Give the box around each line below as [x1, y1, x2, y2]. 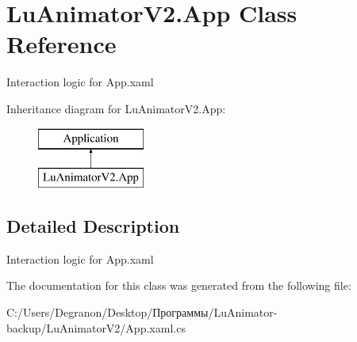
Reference [6, 28, 117, 60]
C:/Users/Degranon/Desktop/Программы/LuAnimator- [6, 304, 278, 321]
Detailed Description [6, 214, 180, 238]
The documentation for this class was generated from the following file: [6, 277, 351, 294]
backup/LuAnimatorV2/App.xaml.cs [6, 319, 186, 336]
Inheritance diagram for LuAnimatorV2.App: [6, 100, 226, 116]
